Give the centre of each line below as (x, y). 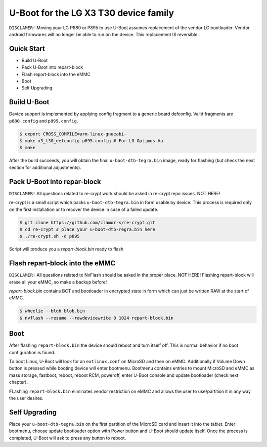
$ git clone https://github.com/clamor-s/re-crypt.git (87, 223)
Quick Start (27, 49)
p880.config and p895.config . (44, 121)
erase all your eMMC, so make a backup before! (58, 282)
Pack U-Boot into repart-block (52, 67)
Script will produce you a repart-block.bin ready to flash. (67, 249)
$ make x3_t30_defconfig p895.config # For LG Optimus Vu (91, 141)
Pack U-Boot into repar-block (55, 182)
